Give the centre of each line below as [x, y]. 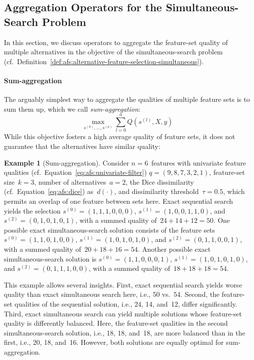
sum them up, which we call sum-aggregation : [72, 108]
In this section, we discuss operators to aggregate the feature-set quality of [116, 42]
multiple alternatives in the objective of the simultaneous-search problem [114, 52]
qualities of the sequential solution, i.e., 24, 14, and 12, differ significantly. [126, 303]
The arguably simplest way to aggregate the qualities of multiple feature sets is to [127, 99]
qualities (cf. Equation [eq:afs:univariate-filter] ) [76, 172]
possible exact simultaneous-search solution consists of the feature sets [110, 229]
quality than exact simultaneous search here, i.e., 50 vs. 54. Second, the [112, 294]
